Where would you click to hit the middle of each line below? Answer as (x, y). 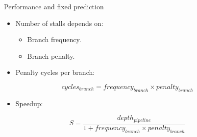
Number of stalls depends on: (59, 23)
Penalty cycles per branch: (55, 72)
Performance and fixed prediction (54, 6)
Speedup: (29, 103)
